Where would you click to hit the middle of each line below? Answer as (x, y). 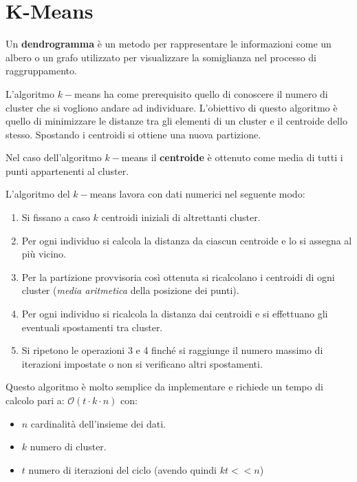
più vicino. (44, 254)
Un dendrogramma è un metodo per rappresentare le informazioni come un (169, 44)
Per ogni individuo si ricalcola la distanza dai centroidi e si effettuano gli (175, 314)
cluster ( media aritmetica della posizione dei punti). (130, 290)
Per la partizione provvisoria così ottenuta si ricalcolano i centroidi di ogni (178, 276)
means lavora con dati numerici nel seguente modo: (197, 194)
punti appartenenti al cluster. (67, 170)
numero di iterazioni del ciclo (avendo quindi (123, 469)
